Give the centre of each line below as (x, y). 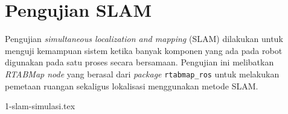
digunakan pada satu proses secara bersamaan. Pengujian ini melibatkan (139, 62)
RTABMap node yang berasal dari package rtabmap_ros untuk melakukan (142, 73)
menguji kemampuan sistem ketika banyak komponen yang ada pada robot (144, 50)
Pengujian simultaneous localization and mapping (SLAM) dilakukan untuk (144, 39)
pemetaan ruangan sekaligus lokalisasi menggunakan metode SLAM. (132, 85)
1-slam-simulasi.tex (40, 106)
